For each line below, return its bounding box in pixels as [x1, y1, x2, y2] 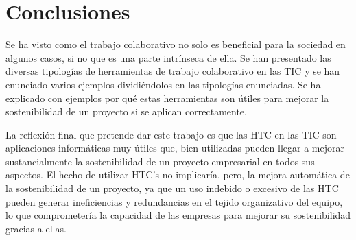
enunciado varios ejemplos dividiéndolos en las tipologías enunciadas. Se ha [5, 77, 321, 91]
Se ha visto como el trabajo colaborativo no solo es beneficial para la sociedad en [5, 37, 346, 51]
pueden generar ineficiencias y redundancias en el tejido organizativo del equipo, [5, 194, 343, 208]
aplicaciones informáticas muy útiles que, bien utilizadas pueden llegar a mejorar [5, 141, 344, 155]
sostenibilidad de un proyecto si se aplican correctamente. [5, 104, 247, 119]
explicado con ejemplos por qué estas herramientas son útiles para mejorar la [5, 91, 329, 105]
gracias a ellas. [5, 221, 67, 235]
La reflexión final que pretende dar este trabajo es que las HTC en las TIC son [5, 127, 337, 141]
